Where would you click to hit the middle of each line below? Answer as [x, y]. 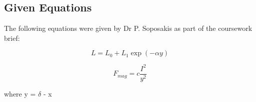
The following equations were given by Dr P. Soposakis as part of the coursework [128, 28]
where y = [20, 93]
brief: [12, 38]
